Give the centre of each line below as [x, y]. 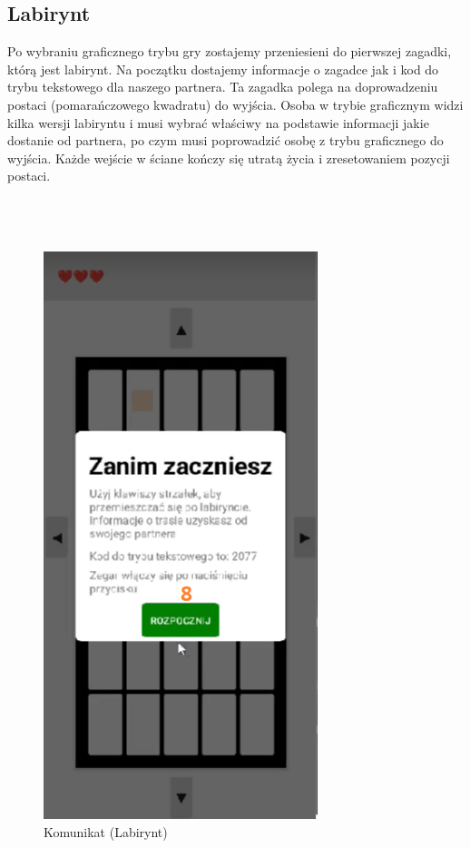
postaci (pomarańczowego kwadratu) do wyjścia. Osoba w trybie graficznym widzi [235, 104]
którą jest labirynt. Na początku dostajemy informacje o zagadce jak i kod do [223, 69]
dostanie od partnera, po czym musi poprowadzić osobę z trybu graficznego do [225, 140]
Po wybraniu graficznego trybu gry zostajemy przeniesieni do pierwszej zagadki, [230, 51]
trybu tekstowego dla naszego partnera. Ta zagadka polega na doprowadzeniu [223, 87]
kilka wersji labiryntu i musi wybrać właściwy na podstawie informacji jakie [218, 122]
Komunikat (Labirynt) [106, 831]
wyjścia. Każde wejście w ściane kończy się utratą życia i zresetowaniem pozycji [229, 158]
